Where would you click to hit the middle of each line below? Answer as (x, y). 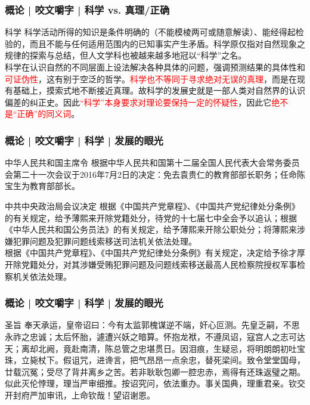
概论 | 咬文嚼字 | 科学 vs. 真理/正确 (87, 9)
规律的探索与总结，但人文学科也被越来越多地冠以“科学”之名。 (126, 55)
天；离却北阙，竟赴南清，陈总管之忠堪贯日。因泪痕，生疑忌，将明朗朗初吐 (151, 348)
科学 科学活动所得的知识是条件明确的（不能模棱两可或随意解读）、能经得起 (150, 32)
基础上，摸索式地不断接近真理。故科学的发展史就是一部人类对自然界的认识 (159, 90)
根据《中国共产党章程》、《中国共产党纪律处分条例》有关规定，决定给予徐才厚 (155, 253)
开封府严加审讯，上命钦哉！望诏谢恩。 (80, 395)
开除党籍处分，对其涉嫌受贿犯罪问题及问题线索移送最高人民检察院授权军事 (151, 264)
